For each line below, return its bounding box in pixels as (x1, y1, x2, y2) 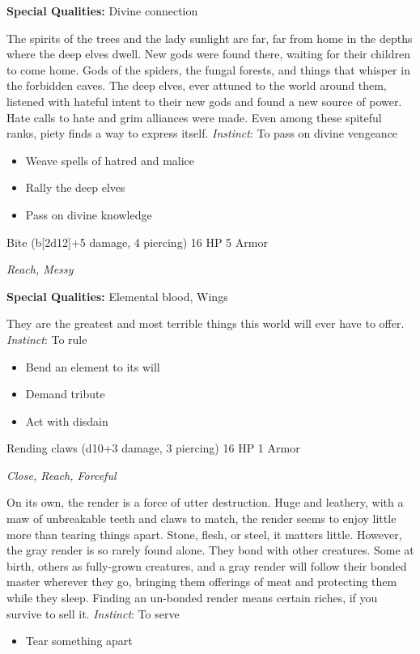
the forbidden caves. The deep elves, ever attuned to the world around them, (6, 77, 387, 94)
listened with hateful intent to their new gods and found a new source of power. (6, 92, 402, 109)
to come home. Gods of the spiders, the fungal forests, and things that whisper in (6, 61, 410, 78)
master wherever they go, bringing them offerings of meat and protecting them (6, 573, 397, 590)
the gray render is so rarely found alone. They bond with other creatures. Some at (6, 541, 414, 558)
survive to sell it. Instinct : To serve (6, 605, 180, 622)
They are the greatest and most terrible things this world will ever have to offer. (6, 315, 405, 332)
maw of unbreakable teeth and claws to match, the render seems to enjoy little (6, 510, 397, 527)
